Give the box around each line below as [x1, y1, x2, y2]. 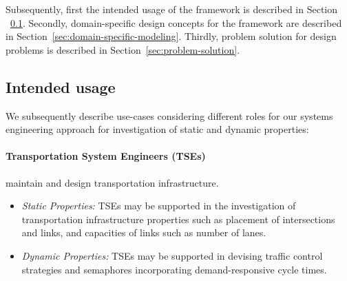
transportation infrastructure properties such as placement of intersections [21, 211, 335, 226]
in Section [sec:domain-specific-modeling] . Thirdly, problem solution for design [6, 29, 337, 43]
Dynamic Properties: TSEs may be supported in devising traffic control [21, 248, 323, 262]
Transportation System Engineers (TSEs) [6, 149, 206, 163]
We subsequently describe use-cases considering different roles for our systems [6, 108, 333, 123]
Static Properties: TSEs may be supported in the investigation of [21, 198, 296, 213]
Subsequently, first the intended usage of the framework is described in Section [6, 2, 338, 16]
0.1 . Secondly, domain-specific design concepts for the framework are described [10, 15, 342, 30]
